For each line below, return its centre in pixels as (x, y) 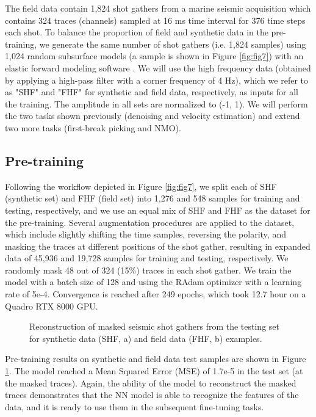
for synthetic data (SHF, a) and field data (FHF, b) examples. (146, 338)
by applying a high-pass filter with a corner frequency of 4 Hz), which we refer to (156, 80)
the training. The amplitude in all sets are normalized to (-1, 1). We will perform (156, 103)
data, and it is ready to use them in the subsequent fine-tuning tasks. (135, 406)
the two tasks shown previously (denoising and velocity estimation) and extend (153, 116)
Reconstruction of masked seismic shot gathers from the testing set (154, 326)
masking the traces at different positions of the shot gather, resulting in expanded (158, 246)
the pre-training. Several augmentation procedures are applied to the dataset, (150, 222)
